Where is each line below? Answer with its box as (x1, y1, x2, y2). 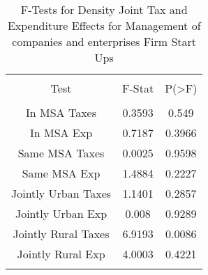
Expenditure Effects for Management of (7, 17, 201, 33)
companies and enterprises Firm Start (12, 33, 197, 49)
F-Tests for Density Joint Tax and (20, 1, 188, 17)
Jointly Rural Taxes (13, 226, 110, 242)
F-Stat (122, 80, 154, 96)
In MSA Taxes (26, 104, 97, 120)
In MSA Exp (29, 125, 93, 141)
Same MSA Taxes (17, 145, 105, 161)
